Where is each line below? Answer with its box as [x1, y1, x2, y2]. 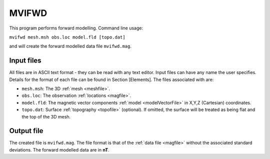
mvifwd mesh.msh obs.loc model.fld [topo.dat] [9, 34, 125, 40]
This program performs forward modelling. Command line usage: [9, 25, 143, 31]
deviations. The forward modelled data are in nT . [9, 146, 109, 152]
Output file [9, 126, 43, 135]
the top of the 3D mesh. [21, 113, 71, 119]
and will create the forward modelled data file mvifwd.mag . [9, 43, 132, 49]
